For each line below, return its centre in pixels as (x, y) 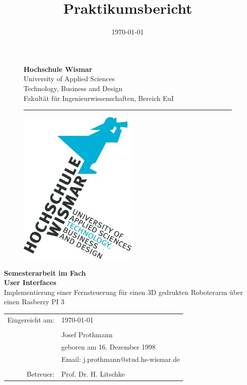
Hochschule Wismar (58, 69)
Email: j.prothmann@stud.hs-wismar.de (121, 359)
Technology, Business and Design (73, 88)
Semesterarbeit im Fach (45, 273)
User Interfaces (30, 282)
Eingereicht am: (31, 319)
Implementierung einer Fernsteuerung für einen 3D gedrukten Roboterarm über (123, 292)
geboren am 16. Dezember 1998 (108, 346)
